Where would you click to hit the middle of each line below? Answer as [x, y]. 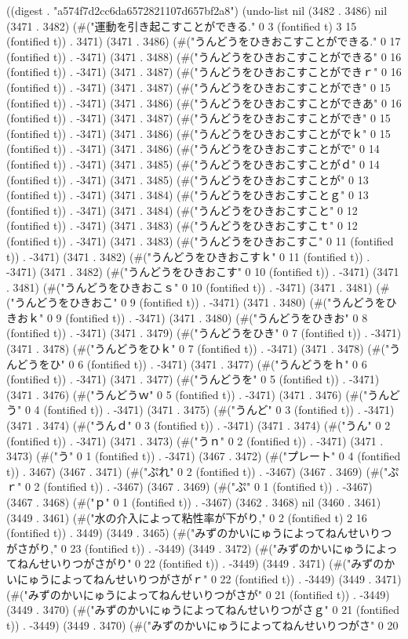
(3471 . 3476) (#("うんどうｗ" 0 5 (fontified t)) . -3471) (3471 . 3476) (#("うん [198, 394]
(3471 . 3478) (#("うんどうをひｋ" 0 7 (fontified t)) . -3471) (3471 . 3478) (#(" [198, 349]
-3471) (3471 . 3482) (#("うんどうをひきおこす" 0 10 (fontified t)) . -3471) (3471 [203, 272]
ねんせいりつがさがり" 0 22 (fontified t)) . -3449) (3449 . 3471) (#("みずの [200, 563]
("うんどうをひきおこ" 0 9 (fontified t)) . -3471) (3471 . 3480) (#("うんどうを [196, 302]
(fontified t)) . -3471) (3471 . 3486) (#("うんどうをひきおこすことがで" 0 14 [193, 149]
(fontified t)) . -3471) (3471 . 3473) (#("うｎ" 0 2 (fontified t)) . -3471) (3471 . [195, 440]
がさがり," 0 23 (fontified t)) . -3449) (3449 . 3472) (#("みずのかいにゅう [186, 548]
